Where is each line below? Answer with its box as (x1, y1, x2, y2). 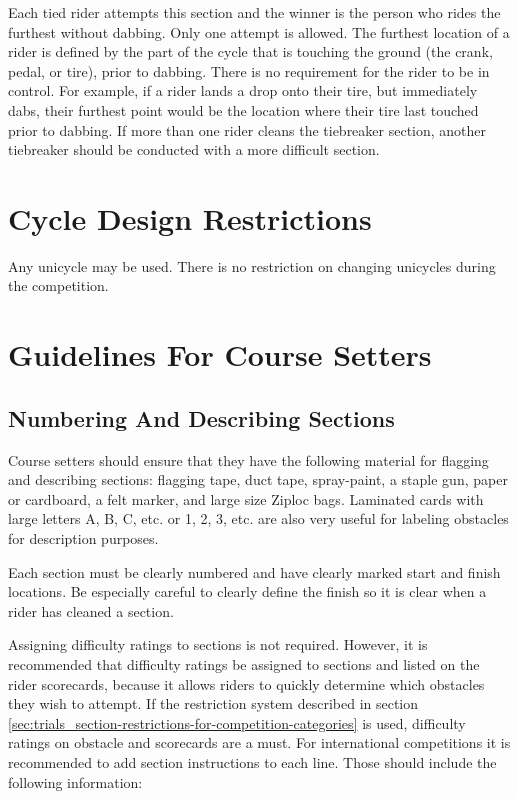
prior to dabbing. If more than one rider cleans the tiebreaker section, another (8, 119, 487, 140)
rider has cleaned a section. (8, 600, 174, 621)
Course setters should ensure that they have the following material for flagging (8, 449, 489, 470)
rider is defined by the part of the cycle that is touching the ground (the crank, (8, 41, 493, 62)
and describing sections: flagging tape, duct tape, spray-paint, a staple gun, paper (8, 469, 508, 490)
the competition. (8, 275, 109, 296)
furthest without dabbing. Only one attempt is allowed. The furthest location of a (8, 21, 510, 42)
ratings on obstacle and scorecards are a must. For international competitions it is (8, 732, 511, 753)
